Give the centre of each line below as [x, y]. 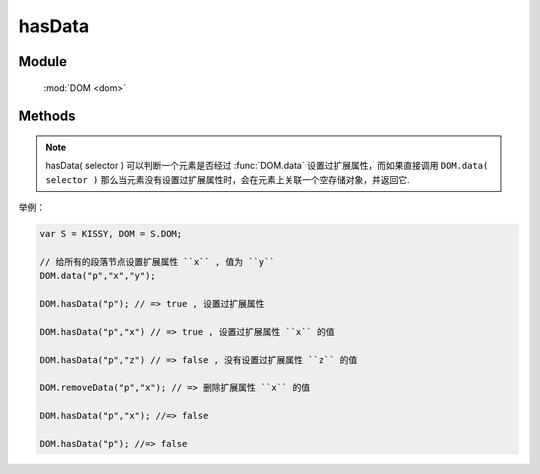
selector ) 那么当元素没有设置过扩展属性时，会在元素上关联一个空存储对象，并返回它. [227, 179]
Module [42, 61]
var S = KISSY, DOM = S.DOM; [111, 234]
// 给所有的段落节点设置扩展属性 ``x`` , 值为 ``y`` [157, 261]
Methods [47, 116]
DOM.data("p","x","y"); [98, 276]
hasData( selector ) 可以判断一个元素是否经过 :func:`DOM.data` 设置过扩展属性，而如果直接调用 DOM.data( [267, 166]
